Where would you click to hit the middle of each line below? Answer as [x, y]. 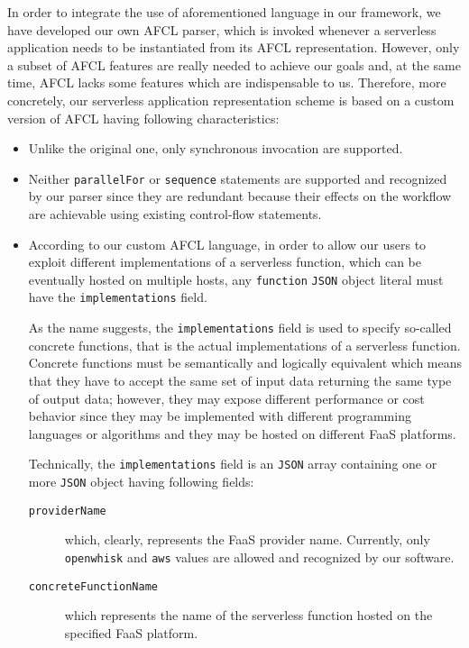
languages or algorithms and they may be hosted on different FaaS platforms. [242, 433]
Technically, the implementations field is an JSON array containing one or [233, 464]
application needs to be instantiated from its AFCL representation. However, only [234, 47]
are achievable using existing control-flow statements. [175, 214]
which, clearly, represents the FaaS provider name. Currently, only [247, 539]
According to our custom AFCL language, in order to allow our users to [227, 244]
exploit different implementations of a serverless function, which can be [225, 262]
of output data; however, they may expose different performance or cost [226, 398]
